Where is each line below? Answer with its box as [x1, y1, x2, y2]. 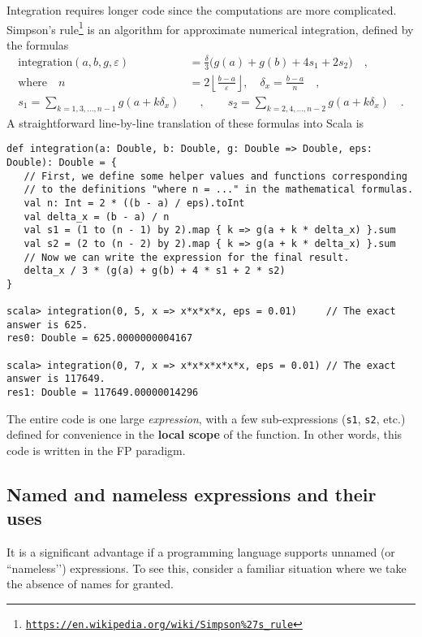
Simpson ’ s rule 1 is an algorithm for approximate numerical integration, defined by [6, 18, 414, 37]
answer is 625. [6, 318, 88, 331]
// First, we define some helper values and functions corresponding [24, 170, 407, 182]
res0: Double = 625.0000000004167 [6, 332, 193, 344]
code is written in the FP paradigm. [6, 441, 186, 458]
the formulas [6, 36, 69, 53]
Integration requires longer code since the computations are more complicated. [6, 2, 397, 18]
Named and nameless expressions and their [6, 481, 377, 506]
